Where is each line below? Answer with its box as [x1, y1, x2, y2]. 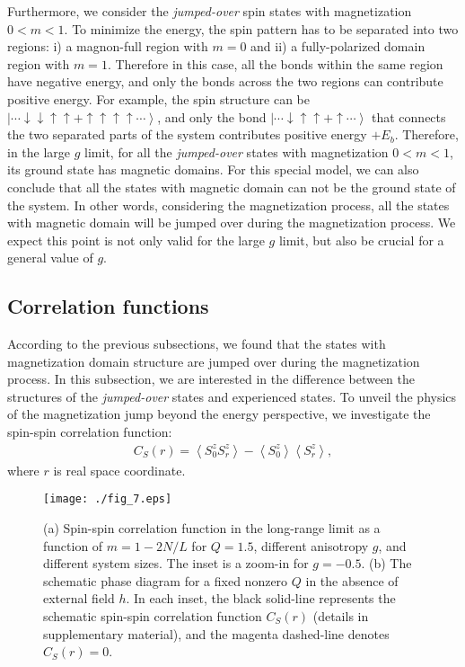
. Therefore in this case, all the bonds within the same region [107, 54, 443, 73]
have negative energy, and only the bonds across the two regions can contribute [7, 72, 443, 91]
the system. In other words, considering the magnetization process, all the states [7, 195, 450, 214]
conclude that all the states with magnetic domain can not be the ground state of [7, 177, 456, 196]
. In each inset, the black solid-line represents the [126, 589, 396, 608]
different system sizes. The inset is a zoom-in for [43, 554, 309, 573]
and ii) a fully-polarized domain [250, 37, 426, 56]
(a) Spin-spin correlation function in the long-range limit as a [43, 518, 381, 537]
